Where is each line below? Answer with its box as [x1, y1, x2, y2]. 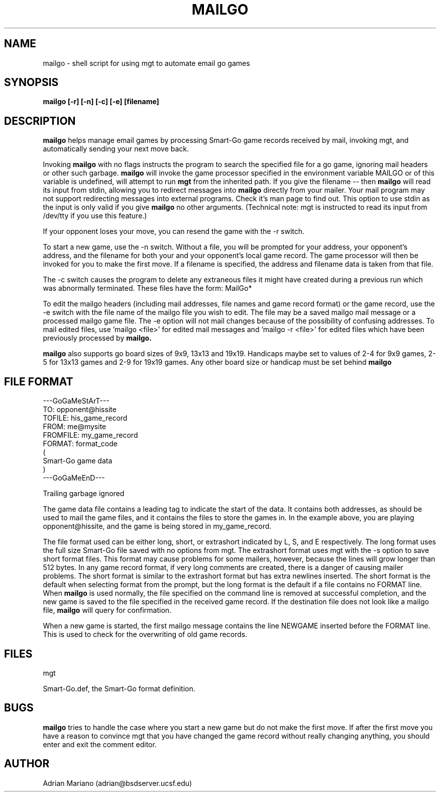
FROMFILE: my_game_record [43, 431, 138, 440]
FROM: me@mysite [43, 422, 106, 431]
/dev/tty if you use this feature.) [43, 211, 147, 220]
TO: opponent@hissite [43, 405, 117, 414]
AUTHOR [4, 757, 50, 770]
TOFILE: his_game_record [43, 414, 128, 423]
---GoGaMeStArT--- [43, 396, 109, 406]
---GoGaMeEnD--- [43, 473, 105, 483]
